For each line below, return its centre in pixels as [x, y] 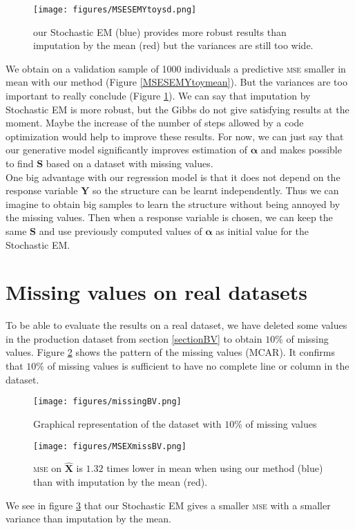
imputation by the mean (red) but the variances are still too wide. [173, 45]
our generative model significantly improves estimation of [126, 150]
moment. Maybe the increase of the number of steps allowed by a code [155, 123]
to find [20, 163]
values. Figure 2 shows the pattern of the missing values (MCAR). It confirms [171, 352]
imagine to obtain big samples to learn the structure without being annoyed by [173, 204]
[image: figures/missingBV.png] [107, 402]
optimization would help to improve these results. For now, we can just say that [175, 136]
